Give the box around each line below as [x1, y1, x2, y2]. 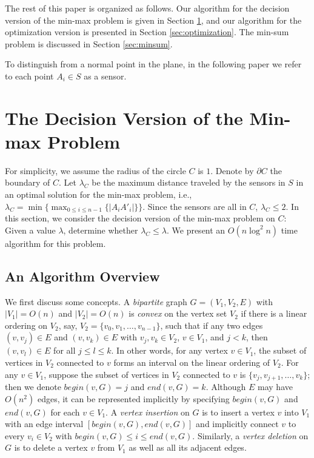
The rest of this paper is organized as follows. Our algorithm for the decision [5, 2, 290, 14]
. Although [205, 380, 246, 393]
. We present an [166, 223, 225, 236]
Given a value [5, 223, 56, 236]
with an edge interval [5, 417, 84, 430]
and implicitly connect [196, 417, 279, 430]
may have [258, 380, 293, 393]
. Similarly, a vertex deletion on [192, 429, 309, 442]
